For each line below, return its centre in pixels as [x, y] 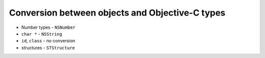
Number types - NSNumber [48, 27]
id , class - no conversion [48, 41]
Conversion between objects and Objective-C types [117, 13]
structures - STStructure [48, 48]
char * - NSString [42, 34]
